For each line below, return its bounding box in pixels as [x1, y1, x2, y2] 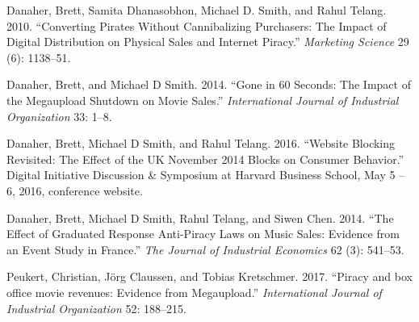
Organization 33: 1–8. [6, 107, 112, 124]
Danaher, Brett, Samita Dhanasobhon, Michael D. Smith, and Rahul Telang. [6, 2, 387, 18]
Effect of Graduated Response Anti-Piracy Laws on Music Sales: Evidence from [6, 225, 400, 242]
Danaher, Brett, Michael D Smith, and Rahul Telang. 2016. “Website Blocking [6, 135, 396, 152]
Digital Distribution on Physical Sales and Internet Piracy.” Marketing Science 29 [6, 33, 409, 50]
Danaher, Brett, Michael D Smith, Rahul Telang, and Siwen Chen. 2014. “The [6, 209, 394, 226]
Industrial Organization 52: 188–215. [6, 299, 186, 316]
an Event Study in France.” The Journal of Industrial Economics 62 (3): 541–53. [6, 240, 404, 257]
